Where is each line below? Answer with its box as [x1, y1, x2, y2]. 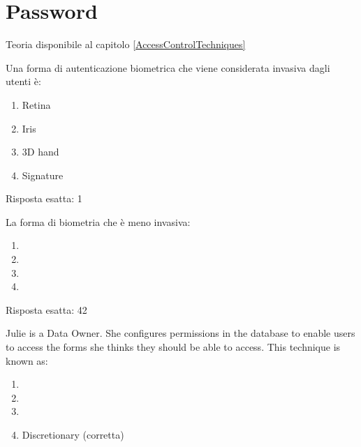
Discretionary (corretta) [22, 427, 124, 441]
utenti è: [6, 74, 41, 89]
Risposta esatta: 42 [6, 302, 87, 317]
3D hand [22, 144, 59, 159]
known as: [6, 353, 48, 368]
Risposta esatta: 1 [6, 191, 82, 206]
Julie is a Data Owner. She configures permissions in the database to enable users [6, 326, 355, 340]
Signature [22, 167, 64, 182]
